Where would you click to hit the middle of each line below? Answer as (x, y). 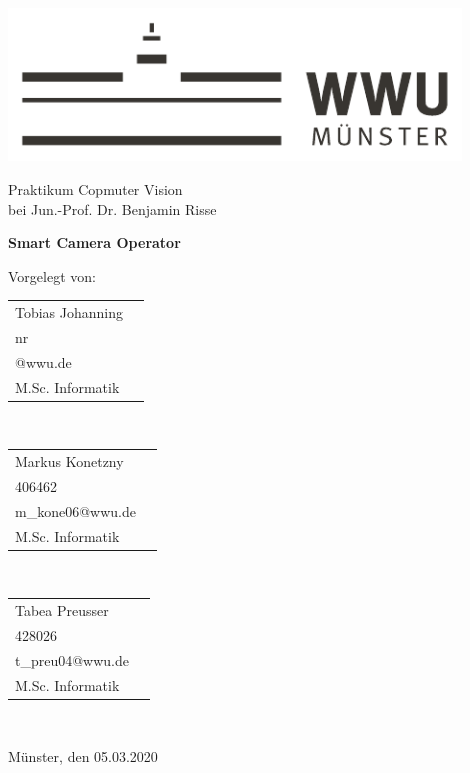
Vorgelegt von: (52, 275)
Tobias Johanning (69, 312)
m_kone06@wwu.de (75, 510)
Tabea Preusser (62, 610)
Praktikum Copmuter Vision (95, 189)
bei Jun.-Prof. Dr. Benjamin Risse (112, 208)
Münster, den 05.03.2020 (83, 756)
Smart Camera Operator (94, 242)
